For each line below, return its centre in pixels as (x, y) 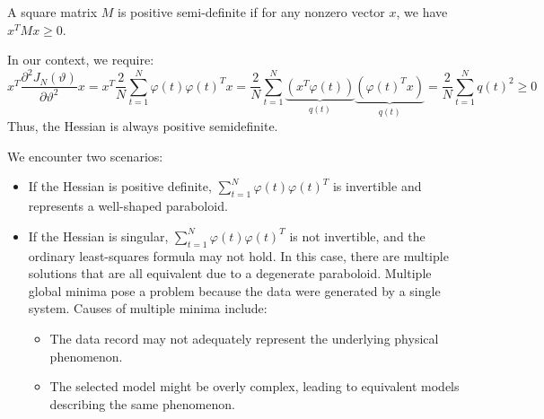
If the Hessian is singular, (98, 236)
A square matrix (53, 12)
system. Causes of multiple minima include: (148, 308)
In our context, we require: (81, 60)
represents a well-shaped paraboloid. (128, 206)
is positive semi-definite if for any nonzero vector (251, 12)
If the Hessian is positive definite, (120, 186)
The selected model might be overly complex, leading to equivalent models (254, 386)
